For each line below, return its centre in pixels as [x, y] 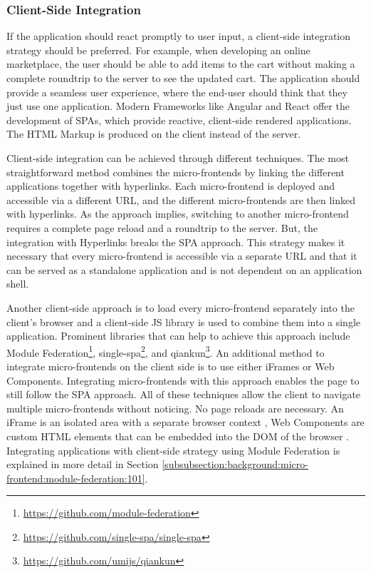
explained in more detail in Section [83, 464]
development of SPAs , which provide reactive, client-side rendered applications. [179, 120]
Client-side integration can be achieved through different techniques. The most [178, 157]
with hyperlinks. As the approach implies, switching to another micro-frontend [178, 214]
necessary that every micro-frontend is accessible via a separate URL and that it [182, 256]
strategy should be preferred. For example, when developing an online [158, 50]
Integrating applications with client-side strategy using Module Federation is [173, 450]
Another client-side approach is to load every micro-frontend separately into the [181, 307]
